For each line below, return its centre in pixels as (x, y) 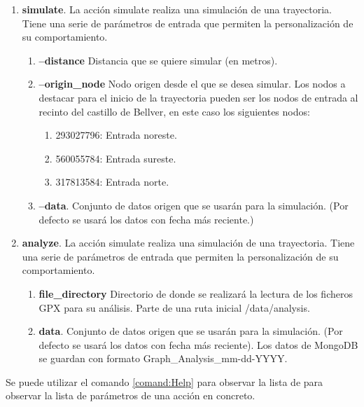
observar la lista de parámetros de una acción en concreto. (131, 395)
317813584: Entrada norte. (112, 182)
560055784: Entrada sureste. (116, 158)
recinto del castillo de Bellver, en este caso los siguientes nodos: (174, 111)
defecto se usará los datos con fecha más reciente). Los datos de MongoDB (198, 344)
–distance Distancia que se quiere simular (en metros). (158, 60)
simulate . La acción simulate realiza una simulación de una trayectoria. (177, 9)
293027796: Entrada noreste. (116, 135)
